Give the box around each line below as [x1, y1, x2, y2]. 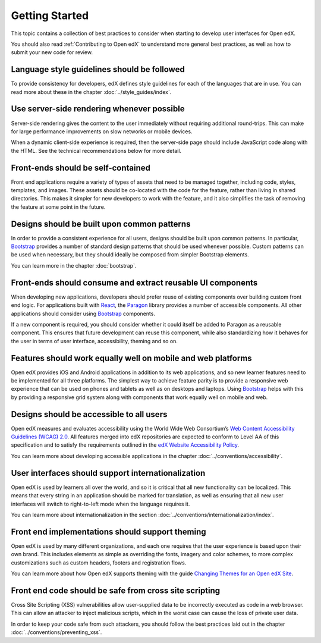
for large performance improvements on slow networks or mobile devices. [11, 128, 193, 135]
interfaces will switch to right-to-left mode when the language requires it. [11, 500, 190, 507]
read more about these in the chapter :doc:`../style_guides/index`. [11, 88, 172, 95]
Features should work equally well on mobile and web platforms [11, 353, 252, 363]
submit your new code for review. [11, 49, 93, 56]
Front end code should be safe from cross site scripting [11, 585, 221, 595]
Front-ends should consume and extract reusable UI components [11, 277, 258, 288]
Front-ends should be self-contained [11, 162, 151, 172]
